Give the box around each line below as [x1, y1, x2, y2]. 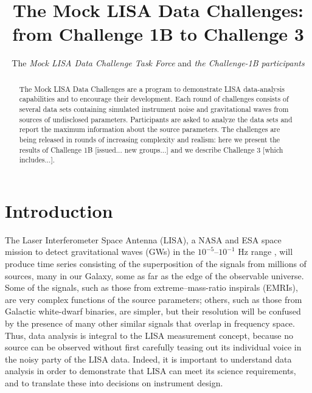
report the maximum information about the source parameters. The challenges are [19, 124, 280, 134]
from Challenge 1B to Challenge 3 [12, 21, 304, 46]
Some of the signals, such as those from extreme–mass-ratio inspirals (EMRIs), [5, 281, 298, 294]
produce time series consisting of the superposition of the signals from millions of [5, 257, 307, 270]
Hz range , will [238, 245, 293, 258]
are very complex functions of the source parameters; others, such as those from [5, 293, 302, 305]
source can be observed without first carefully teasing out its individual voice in [5, 341, 302, 353]
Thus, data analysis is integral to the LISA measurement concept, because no [5, 329, 293, 341]
